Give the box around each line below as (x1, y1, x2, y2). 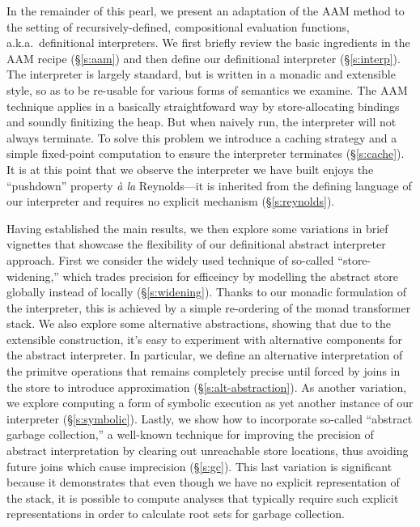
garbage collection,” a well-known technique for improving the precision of (6, 426, 374, 443)
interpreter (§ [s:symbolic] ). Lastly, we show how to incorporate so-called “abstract (6, 410, 413, 427)
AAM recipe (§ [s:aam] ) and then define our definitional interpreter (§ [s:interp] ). (6, 49, 401, 66)
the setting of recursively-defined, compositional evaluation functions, (6, 18, 350, 35)
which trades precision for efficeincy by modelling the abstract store (62, 267, 398, 284)
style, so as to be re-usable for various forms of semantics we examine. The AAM (6, 81, 408, 98)
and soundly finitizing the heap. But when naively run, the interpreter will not (6, 113, 397, 130)
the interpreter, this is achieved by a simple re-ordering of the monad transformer (6, 299, 411, 316)
